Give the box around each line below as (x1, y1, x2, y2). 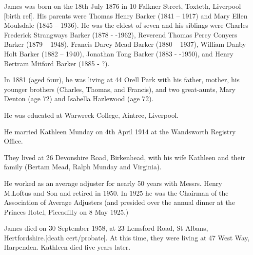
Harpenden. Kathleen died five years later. (4, 242, 131, 252)
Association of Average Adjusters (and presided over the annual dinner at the (4, 197, 235, 207)
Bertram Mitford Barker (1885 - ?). (4, 58, 110, 68)
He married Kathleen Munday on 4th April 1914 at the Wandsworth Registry (4, 126, 236, 136)
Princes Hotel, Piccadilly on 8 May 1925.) (4, 206, 129, 217)
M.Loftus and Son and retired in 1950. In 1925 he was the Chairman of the (4, 187, 229, 198)
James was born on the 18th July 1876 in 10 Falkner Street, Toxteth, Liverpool (4, 1, 241, 11)
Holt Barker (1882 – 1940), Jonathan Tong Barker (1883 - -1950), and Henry (4, 48, 234, 58)
